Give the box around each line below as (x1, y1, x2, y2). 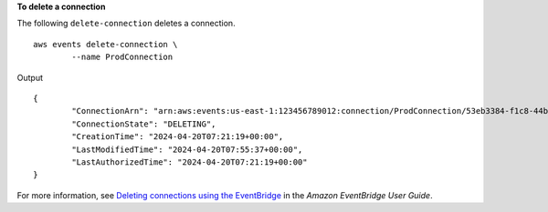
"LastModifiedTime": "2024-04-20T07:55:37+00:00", (71, 144, 303, 155)
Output (16, 72, 43, 83)
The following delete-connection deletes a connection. (16, 18, 237, 29)
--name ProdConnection (71, 52, 174, 63)
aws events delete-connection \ (33, 39, 178, 49)
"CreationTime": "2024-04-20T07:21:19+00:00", (71, 132, 284, 142)
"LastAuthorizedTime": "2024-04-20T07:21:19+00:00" (71, 156, 308, 167)
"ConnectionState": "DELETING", (71, 118, 216, 129)
